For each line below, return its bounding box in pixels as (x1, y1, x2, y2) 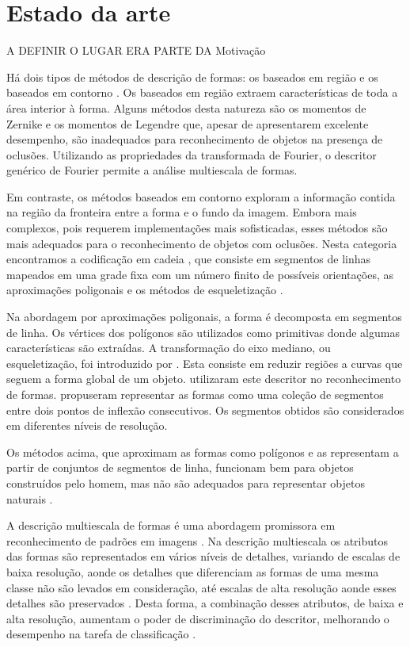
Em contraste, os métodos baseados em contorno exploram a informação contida (6, 188, 396, 205)
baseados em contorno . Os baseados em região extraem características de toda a (6, 84, 398, 101)
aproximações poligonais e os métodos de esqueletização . (6, 281, 283, 298)
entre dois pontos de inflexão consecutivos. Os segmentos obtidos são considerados (6, 401, 404, 418)
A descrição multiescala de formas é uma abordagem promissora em (6, 517, 336, 534)
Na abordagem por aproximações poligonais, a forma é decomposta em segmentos (6, 308, 402, 325)
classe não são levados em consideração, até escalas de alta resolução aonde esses (6, 579, 397, 595)
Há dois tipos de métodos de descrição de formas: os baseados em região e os (6, 68, 378, 85)
